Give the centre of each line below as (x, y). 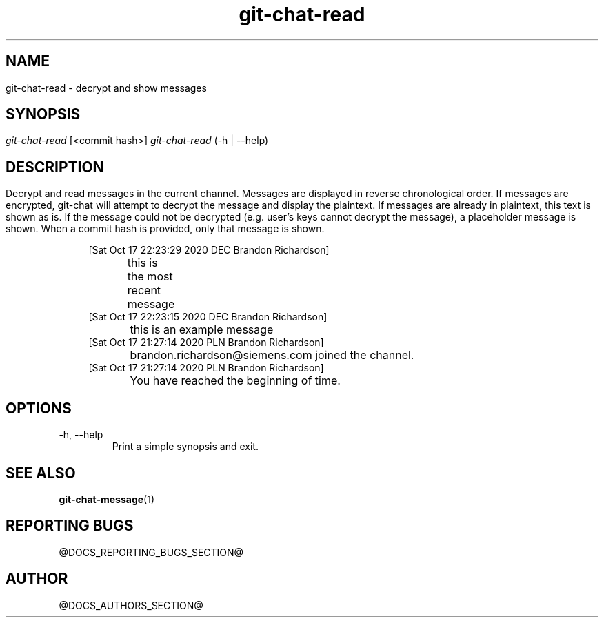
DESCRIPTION (55, 167)
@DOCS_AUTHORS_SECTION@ (131, 605)
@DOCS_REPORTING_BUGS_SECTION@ (151, 552)
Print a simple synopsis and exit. (185, 447)
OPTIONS (39, 408)
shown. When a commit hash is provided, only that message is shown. (165, 229)
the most (150, 277)
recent (144, 290)
